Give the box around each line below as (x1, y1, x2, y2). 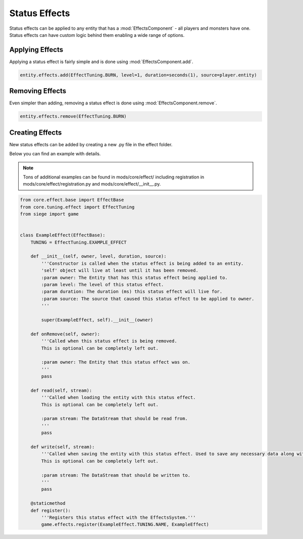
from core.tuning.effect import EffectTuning (20, 204, 135, 210)
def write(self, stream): (30, 444, 95, 450)
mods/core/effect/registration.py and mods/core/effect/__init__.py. (23, 181, 161, 187)
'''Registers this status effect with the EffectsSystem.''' (41, 514, 196, 520)
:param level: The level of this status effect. (41, 282, 164, 287)
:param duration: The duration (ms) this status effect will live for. (41, 289, 223, 294)
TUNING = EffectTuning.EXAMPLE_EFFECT (30, 239, 127, 245)
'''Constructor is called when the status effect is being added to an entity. (41, 260, 244, 266)
